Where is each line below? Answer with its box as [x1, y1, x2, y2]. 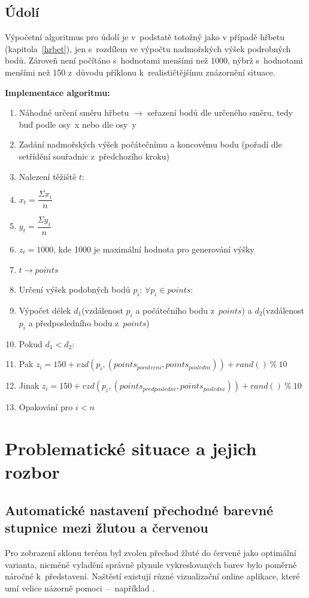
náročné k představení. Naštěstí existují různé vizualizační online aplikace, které [5, 570, 300, 582]
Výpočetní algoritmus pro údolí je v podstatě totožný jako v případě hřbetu [5, 31, 285, 43]
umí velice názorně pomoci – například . [5, 581, 155, 594]
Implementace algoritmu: [5, 86, 110, 98]
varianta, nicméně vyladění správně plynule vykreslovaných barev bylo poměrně [5, 558, 297, 570]
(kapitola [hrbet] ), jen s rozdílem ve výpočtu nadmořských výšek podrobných [5, 42, 291, 55]
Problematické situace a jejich [5, 435, 257, 460]
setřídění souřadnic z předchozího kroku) [19, 149, 169, 162]
